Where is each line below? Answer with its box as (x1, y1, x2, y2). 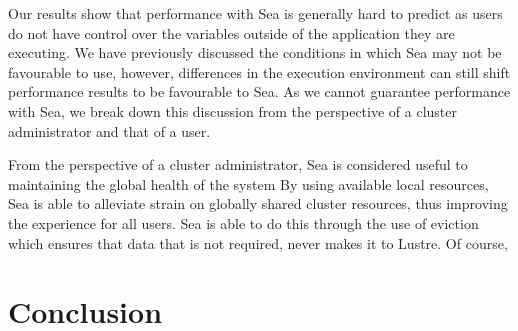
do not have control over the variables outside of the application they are (8, 22, 455, 43)
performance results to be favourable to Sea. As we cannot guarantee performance (8, 81, 511, 102)
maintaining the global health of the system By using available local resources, (8, 173, 489, 194)
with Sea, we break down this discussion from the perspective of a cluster (8, 100, 457, 121)
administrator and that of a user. (8, 120, 211, 141)
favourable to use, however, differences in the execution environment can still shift (8, 61, 511, 82)
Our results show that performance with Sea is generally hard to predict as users (8, 3, 503, 23)
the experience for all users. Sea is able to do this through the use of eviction (8, 212, 479, 233)
